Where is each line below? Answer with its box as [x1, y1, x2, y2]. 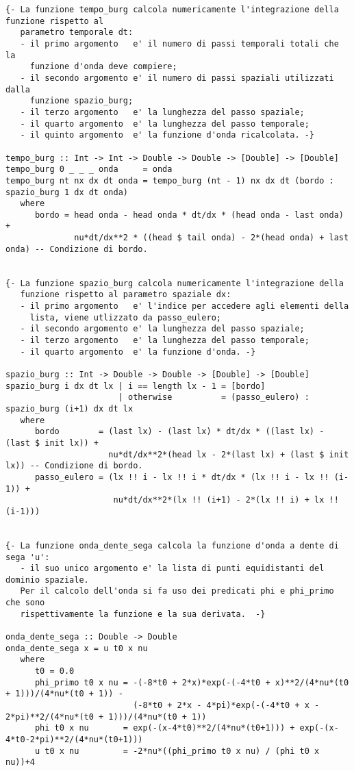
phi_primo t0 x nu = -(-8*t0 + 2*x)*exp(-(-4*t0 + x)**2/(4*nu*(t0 [34, 677, 349, 687]
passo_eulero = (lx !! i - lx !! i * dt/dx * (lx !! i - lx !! [34, 472, 329, 482]
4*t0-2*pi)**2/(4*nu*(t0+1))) [5, 735, 143, 744]
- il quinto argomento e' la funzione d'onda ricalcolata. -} [20, 130, 315, 140]
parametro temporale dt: [20, 27, 134, 38]
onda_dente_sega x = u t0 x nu [5, 643, 148, 653]
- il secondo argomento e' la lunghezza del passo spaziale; [20, 324, 305, 334]
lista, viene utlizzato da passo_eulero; [29, 312, 221, 323]
